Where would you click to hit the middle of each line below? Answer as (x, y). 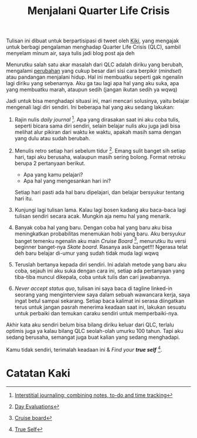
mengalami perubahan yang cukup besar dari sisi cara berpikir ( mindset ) (94, 71)
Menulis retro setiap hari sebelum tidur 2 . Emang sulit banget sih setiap (100, 150)
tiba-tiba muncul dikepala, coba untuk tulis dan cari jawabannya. (93, 277)
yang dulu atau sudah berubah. (52, 138)
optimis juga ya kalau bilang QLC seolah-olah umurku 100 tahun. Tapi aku (95, 331)
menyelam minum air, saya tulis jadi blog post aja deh (70, 53)
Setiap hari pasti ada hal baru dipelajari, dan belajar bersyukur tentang (99, 192)
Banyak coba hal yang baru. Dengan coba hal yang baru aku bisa (93, 227)
